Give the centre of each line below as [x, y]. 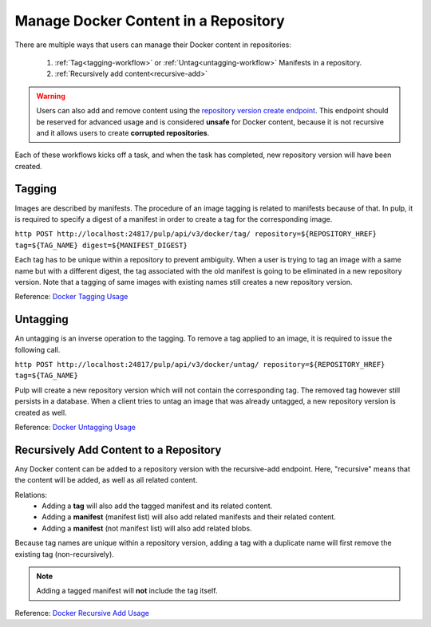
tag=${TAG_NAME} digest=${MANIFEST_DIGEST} [101, 245]
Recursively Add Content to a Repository [118, 450]
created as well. [41, 412]
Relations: [31, 495]
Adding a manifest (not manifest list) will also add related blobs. [147, 528]
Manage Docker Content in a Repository [150, 21]
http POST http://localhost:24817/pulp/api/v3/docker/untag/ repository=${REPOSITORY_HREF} [200, 364]
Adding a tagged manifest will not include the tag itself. [127, 591]
